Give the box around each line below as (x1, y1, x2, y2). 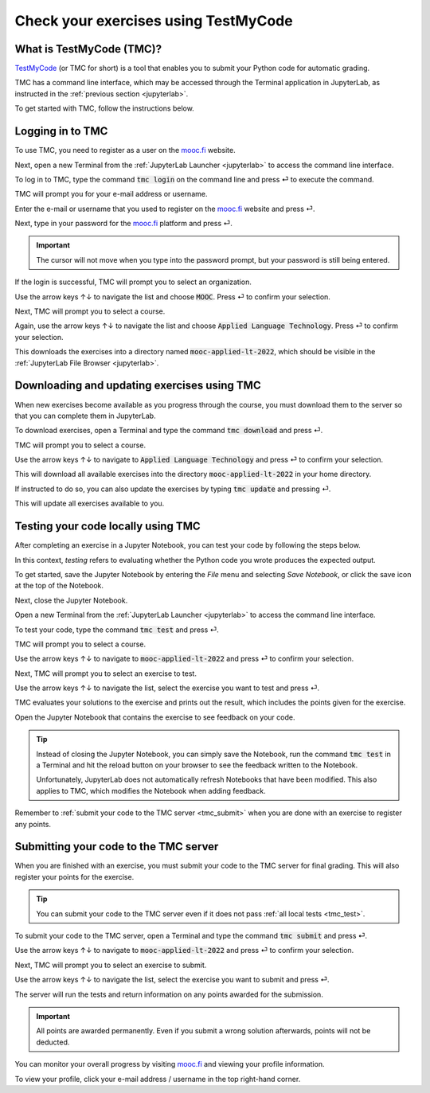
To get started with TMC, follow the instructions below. (14, 103, 194, 113)
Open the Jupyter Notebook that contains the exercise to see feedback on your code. (14, 712, 295, 722)
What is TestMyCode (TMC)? (14, 42, 162, 56)
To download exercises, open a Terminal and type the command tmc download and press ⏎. (14, 426, 323, 435)
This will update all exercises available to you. (14, 498, 165, 509)
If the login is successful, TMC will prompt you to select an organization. (14, 277, 252, 287)
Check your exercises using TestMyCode (14, 12, 294, 29)
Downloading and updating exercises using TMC (14, 379, 262, 392)
